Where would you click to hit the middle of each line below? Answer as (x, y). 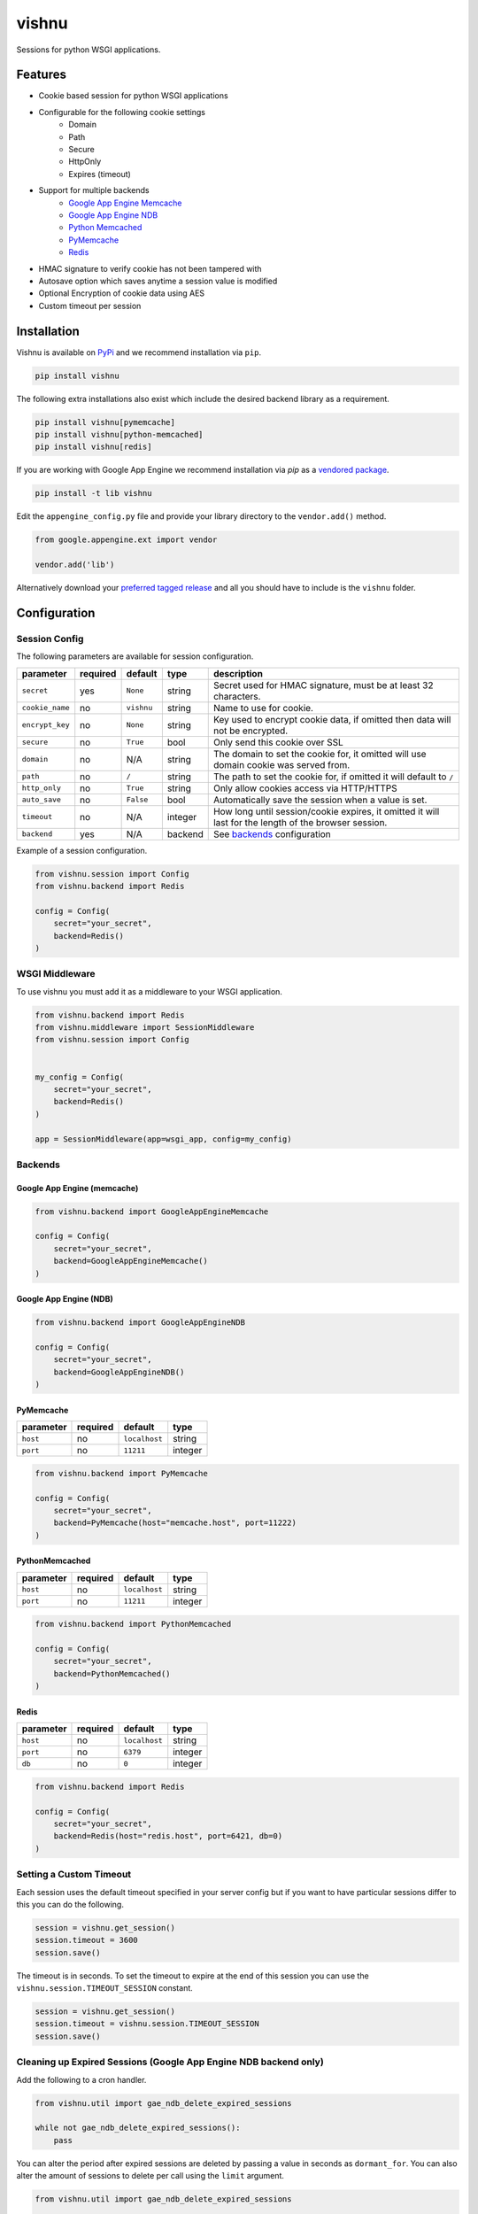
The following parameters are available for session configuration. (135, 656)
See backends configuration (272, 834)
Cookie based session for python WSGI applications (134, 96)
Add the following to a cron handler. (81, 2079)
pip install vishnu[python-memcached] (119, 434)
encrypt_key (46, 725)
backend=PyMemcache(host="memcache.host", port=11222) (175, 1523)
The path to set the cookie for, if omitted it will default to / (333, 777)
